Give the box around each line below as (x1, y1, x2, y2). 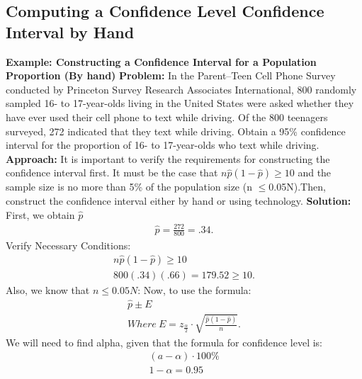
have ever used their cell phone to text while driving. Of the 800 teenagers (6, 109, 328, 124)
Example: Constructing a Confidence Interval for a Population (6, 54, 317, 69)
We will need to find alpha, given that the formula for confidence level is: (6, 334, 323, 349)
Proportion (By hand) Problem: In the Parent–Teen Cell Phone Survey (6, 68, 336, 83)
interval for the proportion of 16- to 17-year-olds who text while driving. (6, 137, 319, 152)
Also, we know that (6, 283, 90, 298)
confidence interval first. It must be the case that (6, 165, 218, 180)
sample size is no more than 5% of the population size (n (6, 179, 252, 194)
